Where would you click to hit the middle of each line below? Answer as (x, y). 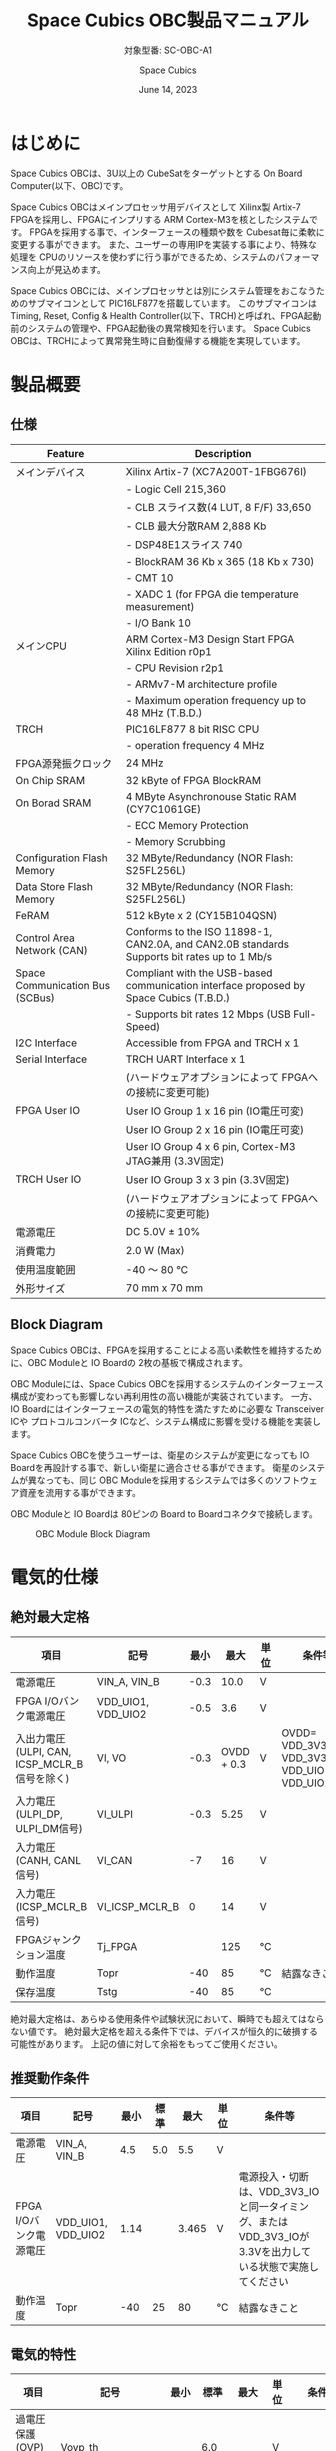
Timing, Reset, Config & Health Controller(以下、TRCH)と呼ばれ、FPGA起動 (166, 315)
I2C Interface (46, 1043)
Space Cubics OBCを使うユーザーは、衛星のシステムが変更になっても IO (160, 1455)
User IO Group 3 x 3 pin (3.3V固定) (207, 1179)
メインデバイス (50, 472)
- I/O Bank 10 (158, 623)
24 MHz (144, 763)
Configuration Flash (61, 858)
